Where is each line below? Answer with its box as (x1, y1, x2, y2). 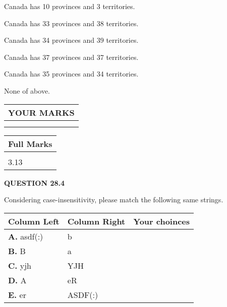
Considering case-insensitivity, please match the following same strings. (4, 194, 223, 205)
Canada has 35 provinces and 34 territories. (4, 68, 139, 79)
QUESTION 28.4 (4, 177, 65, 188)
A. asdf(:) (8, 230, 43, 242)
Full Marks (8, 137, 52, 149)
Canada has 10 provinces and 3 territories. (4, 1, 135, 11)
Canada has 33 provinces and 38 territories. (4, 18, 139, 28)
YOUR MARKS (8, 106, 75, 118)
